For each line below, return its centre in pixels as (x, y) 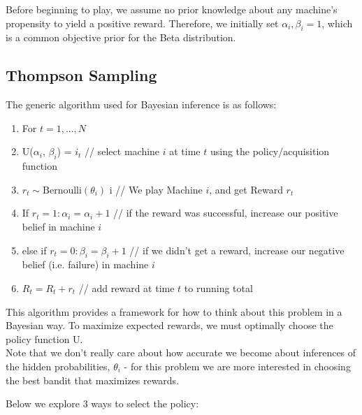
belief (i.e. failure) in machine (85, 264)
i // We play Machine (156, 189)
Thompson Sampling (81, 75)
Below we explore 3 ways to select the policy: (102, 403)
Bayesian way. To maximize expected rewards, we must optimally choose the (169, 325)
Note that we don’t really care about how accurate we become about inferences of (181, 352)
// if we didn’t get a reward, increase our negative (237, 250)
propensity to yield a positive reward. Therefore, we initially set (142, 23)
